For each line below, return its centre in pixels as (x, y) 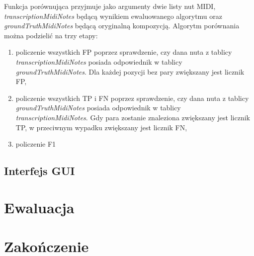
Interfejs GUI (40, 171)
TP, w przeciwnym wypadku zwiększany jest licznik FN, (101, 127)
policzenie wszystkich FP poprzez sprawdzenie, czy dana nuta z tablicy (124, 52)
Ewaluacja (39, 207)
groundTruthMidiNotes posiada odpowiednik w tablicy (98, 108)
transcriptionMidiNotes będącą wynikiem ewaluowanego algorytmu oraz (113, 16)
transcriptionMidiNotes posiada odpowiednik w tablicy (99, 61)
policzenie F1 (36, 144)
